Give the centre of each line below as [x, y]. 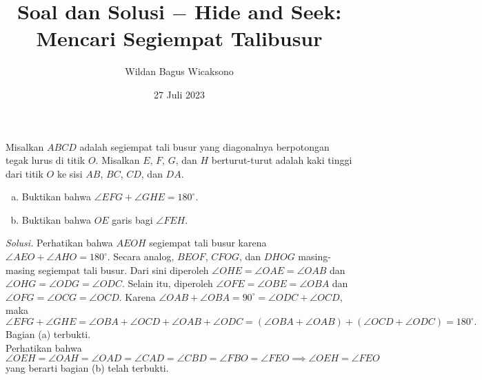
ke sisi [70, 173]
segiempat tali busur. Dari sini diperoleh [123, 270]
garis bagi [132, 219]
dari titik [24, 173]
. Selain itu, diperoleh [167, 283]
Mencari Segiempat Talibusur [179, 38]
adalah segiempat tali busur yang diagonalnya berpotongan [204, 146]
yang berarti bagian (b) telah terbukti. [87, 368]
